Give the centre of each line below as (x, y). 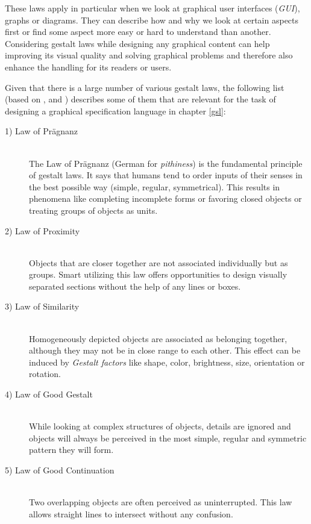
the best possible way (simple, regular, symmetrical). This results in (155, 186)
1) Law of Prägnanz (41, 131)
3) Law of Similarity (42, 306)
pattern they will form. (71, 450)
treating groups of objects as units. (93, 210)
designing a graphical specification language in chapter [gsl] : (115, 111)
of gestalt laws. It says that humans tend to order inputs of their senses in (166, 175)
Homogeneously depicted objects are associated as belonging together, (158, 338)
